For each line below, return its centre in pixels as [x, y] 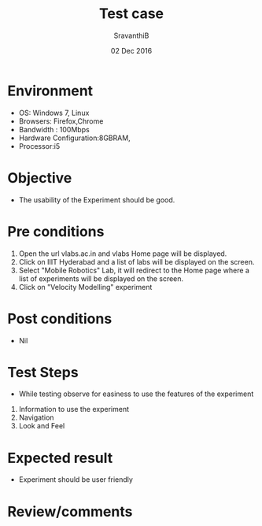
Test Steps [43, 372]
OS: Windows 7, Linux [54, 113]
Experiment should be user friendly [76, 480]
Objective [40, 178]
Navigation [36, 417]
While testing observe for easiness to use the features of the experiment [136, 394]
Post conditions [60, 319]
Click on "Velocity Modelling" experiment [85, 287]
